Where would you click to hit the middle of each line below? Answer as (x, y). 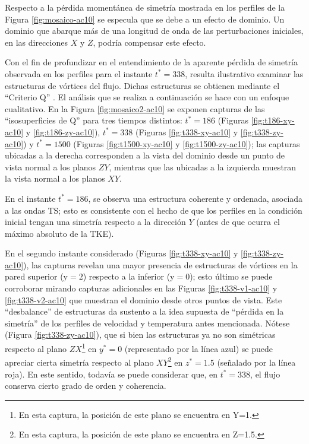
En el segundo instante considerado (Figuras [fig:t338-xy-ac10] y (122, 253)
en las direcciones (36, 42)
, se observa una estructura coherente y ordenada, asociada (196, 198)
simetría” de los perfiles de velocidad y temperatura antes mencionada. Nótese (147, 323)
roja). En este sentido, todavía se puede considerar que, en (111, 374)
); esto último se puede (231, 276)
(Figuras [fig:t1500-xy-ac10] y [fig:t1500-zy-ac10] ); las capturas (187, 143)
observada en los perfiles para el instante (79, 73)
